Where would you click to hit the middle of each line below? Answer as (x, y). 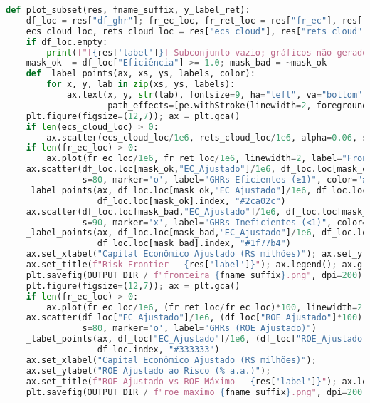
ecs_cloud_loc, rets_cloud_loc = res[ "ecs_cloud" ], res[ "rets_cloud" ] (197, 31)
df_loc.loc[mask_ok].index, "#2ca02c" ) (191, 201)
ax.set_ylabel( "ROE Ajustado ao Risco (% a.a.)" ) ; (148, 371)
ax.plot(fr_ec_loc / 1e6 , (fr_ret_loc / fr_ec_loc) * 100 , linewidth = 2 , (207, 307)
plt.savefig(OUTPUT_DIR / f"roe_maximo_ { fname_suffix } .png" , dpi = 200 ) (197, 392)
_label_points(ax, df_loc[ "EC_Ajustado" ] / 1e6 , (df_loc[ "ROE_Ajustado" (197, 339)
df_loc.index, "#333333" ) (158, 350)
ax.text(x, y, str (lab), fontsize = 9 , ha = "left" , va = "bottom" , (217, 95)
